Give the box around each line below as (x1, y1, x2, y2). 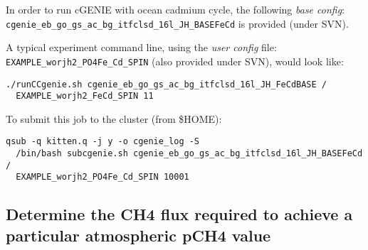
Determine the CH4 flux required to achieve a (6, 203, 353, 225)
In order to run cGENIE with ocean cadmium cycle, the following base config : (6, 2, 345, 16)
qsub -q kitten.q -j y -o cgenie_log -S (6, 136, 200, 147)
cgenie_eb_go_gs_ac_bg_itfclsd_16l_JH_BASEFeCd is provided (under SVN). (6, 16, 349, 31)
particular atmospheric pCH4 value (6, 224, 271, 246)
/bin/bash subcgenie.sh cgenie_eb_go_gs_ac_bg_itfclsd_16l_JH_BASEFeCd (16, 148, 363, 159)
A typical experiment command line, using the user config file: (6, 40, 277, 55)
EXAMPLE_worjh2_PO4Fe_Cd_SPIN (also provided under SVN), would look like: (6, 53, 344, 68)
